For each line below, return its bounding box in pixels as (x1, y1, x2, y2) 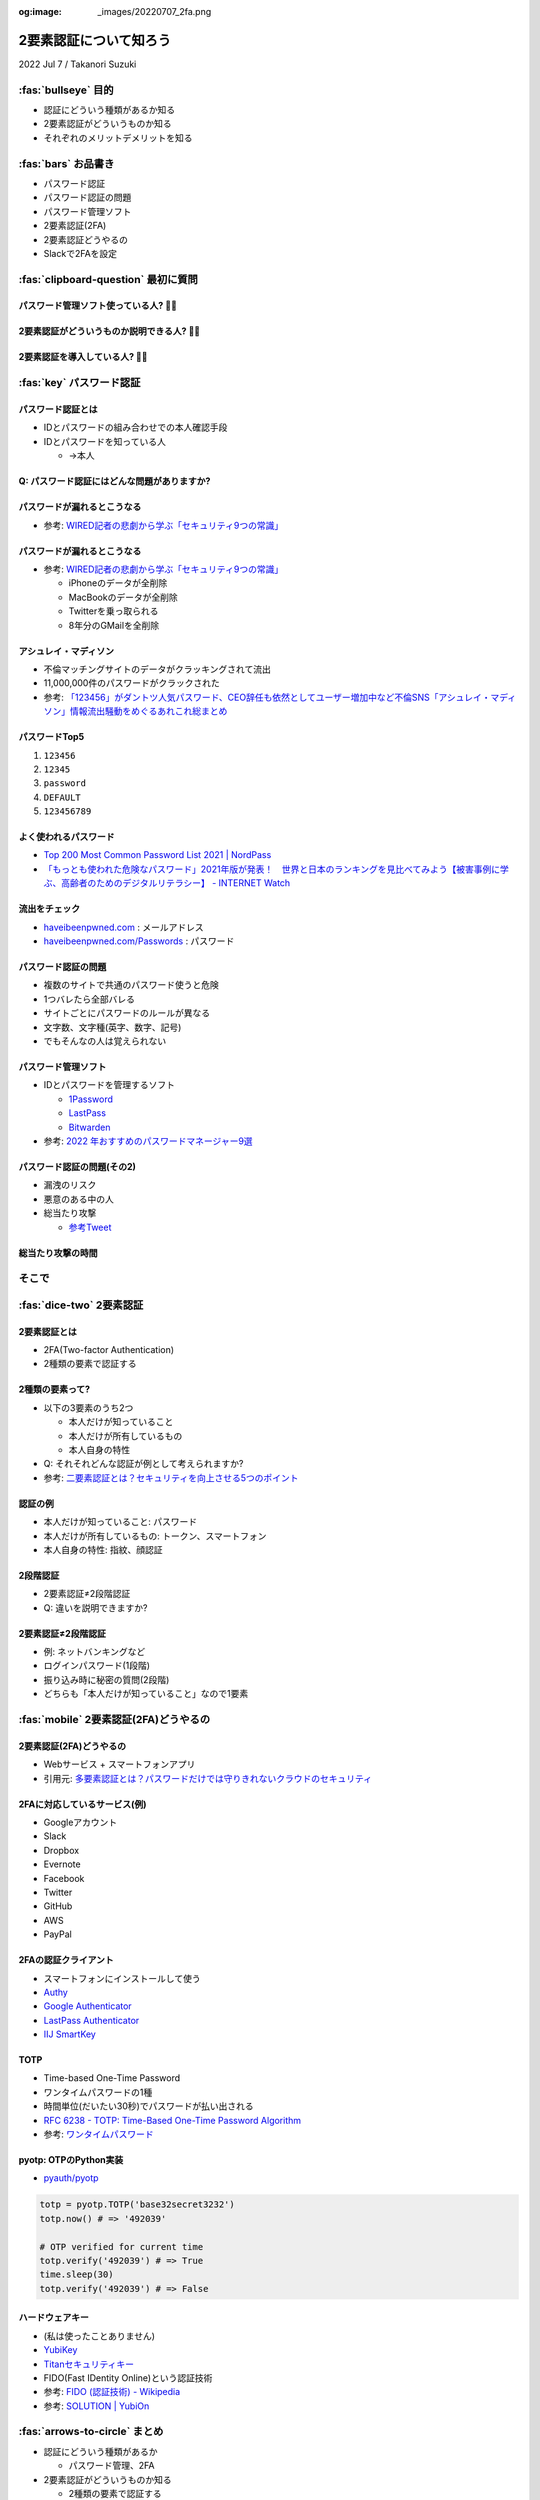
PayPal (43, 1928, 72, 1940)
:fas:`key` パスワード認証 (18, 376, 141, 390)
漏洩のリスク (43, 1179, 97, 1191)
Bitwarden (68, 1121, 111, 1133)
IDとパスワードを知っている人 (43, 435, 167, 447)
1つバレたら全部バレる (43, 993, 135, 1005)
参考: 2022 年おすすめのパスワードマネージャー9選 (43, 1135, 254, 1147)
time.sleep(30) (39, 2269, 114, 2280)
